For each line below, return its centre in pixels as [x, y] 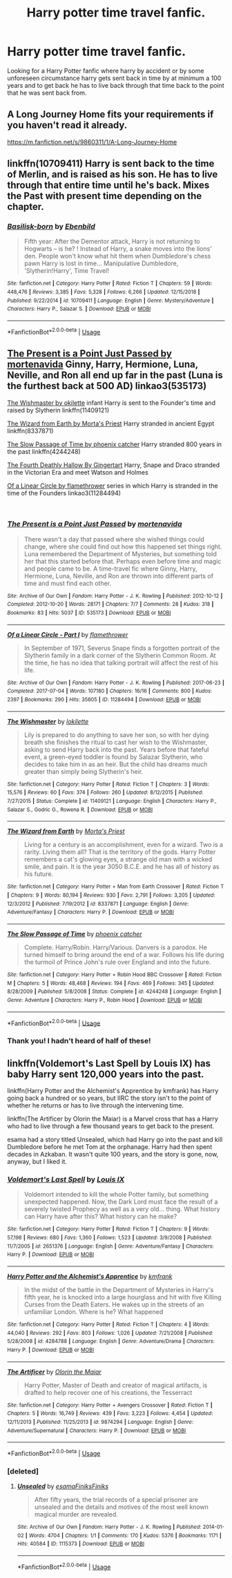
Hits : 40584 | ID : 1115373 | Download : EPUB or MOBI [81, 1544]
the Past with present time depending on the [105, 196]
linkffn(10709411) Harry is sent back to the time [111, 164]
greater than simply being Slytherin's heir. [84, 771]
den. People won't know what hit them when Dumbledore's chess [117, 256]
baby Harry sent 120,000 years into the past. [106, 1074]
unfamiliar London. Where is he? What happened [94, 1311]
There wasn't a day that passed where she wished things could [114, 539]
